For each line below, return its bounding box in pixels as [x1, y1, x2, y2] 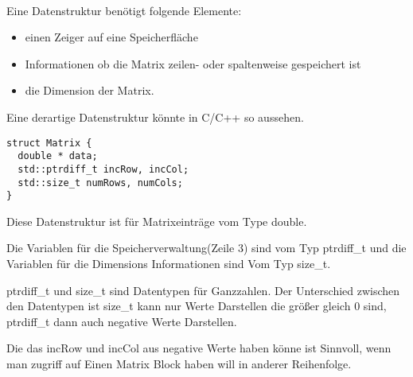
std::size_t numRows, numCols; [18, 177, 183, 188]
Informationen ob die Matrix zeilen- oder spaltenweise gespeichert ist [25, 55, 361, 72]
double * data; [18, 150, 98, 162]
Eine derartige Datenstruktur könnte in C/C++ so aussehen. [6, 108, 304, 125]
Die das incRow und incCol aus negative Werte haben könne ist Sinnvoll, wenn [6, 340, 392, 356]
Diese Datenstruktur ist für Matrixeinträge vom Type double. [6, 212, 307, 229]
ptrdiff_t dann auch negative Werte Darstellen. [6, 313, 237, 329]
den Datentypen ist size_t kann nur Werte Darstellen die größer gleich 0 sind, [6, 297, 387, 314]
